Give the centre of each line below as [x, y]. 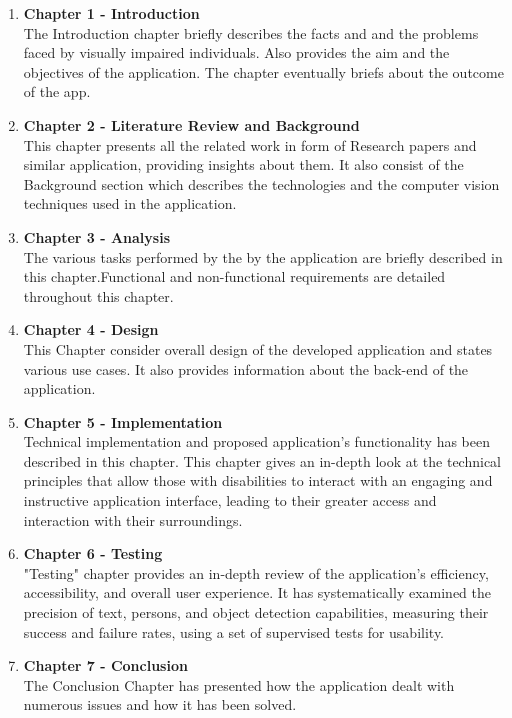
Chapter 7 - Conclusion [105, 665]
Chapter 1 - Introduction [111, 13]
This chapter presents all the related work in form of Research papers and [250, 144]
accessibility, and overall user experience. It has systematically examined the [257, 592]
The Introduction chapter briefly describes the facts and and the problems [251, 32]
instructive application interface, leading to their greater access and [230, 500]
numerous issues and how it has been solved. [160, 704]
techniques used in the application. [130, 203]
